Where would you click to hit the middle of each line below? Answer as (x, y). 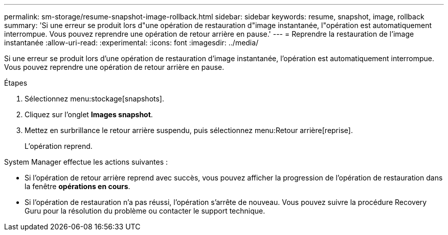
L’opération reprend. (59, 146)
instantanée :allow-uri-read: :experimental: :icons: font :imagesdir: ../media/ (131, 43)
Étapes (16, 83)
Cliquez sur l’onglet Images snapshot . (89, 114)
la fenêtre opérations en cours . (77, 186)
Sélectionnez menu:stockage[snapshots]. (94, 99)
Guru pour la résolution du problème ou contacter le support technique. (145, 211)
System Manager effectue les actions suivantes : (86, 162)
